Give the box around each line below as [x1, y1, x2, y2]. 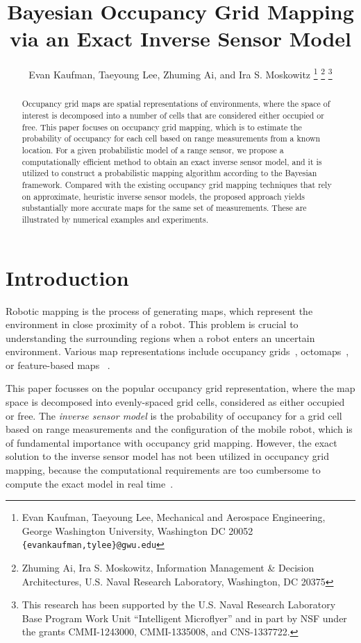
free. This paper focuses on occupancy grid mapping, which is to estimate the [22, 121, 302, 132]
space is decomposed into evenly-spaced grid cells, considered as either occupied [6, 395, 345, 409]
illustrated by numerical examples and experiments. [22, 213, 208, 225]
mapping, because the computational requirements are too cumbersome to [6, 463, 321, 477]
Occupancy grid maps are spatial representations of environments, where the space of [22, 98, 330, 110]
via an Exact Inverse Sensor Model [10, 24, 351, 53]
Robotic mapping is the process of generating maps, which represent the [6, 303, 313, 318]
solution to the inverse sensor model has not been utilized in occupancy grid [6, 449, 330, 463]
